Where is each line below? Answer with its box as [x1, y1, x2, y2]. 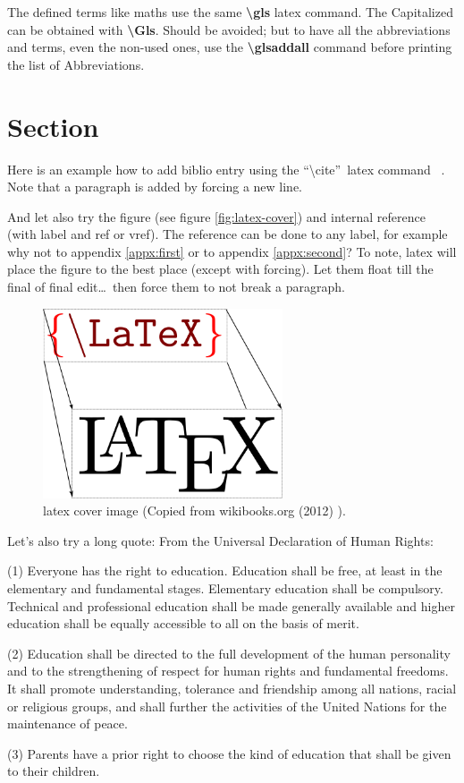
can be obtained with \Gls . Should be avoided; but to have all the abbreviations [7, 20, 451, 38]
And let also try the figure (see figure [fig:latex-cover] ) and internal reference [7, 207, 426, 226]
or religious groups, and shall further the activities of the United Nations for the [7, 696, 447, 715]
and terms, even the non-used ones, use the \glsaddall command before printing [7, 38, 452, 56]
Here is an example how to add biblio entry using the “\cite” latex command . [7, 159, 445, 178]
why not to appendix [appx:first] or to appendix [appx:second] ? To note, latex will [7, 242, 457, 260]
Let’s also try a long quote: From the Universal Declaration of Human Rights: [7, 531, 434, 549]
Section [7, 107, 99, 144]
